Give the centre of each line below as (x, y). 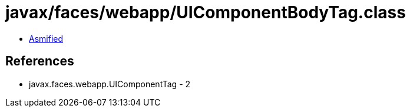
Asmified (46, 38)
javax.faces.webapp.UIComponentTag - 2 (110, 84)
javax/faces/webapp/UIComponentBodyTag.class (206, 12)
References (40, 61)
